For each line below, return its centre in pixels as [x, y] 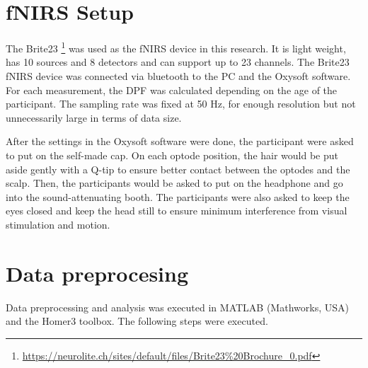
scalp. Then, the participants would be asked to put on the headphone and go [174, 183]
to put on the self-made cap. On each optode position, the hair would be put [172, 155]
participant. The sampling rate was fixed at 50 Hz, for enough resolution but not [181, 104]
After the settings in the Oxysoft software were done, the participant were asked [180, 141]
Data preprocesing [97, 273]
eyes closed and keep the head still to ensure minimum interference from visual [177, 211]
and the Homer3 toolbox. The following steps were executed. [137, 321]
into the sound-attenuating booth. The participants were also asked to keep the [178, 196]
